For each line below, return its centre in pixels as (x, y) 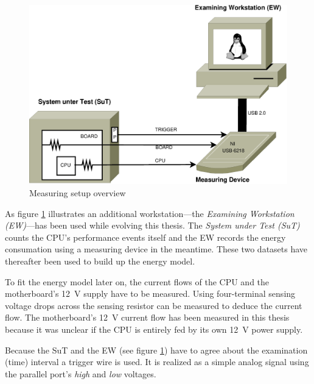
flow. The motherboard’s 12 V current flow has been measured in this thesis (147, 317)
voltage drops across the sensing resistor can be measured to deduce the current (154, 305)
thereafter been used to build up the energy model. (100, 261)
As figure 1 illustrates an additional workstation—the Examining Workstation (150, 213)
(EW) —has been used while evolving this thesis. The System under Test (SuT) (152, 225)
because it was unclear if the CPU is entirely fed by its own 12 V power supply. (154, 329)
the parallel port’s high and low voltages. (81, 373)
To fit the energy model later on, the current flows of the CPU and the (137, 281)
